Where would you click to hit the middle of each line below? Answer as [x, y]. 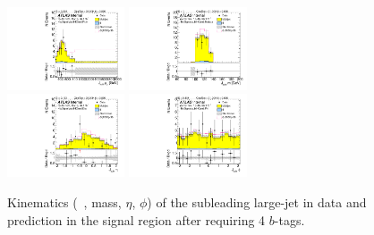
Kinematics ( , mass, [64, 201]
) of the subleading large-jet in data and [257, 201]
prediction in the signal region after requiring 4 [136, 219]
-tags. [289, 219]
